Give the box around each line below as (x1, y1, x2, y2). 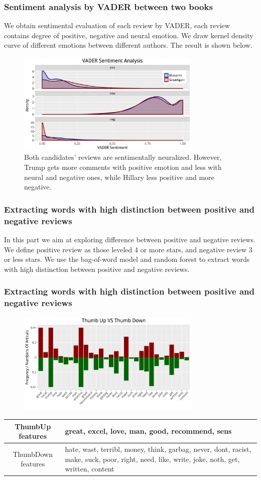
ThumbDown (13, 448, 53, 459)
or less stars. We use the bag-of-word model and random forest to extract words (4, 254, 250, 264)
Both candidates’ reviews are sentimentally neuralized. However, (24, 152, 222, 162)
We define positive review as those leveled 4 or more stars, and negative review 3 (4, 244, 252, 254)
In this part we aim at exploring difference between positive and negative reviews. (4, 234, 255, 244)
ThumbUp (15, 421, 51, 431)
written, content (65, 463, 114, 474)
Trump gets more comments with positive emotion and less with (24, 162, 222, 172)
